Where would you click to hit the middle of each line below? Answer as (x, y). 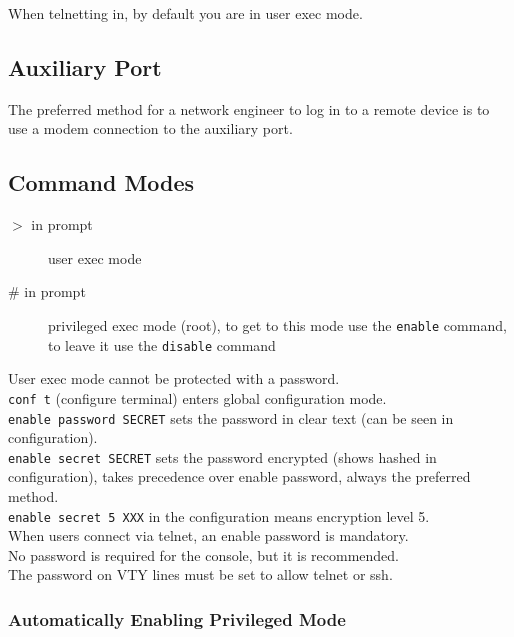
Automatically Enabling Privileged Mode (177, 618)
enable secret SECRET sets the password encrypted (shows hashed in (222, 456)
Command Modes (101, 182)
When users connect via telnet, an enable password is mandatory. (208, 535)
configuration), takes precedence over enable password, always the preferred (239, 476)
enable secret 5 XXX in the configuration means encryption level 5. (219, 515)
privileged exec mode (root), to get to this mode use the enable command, (277, 324)
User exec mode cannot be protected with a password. (174, 378)
